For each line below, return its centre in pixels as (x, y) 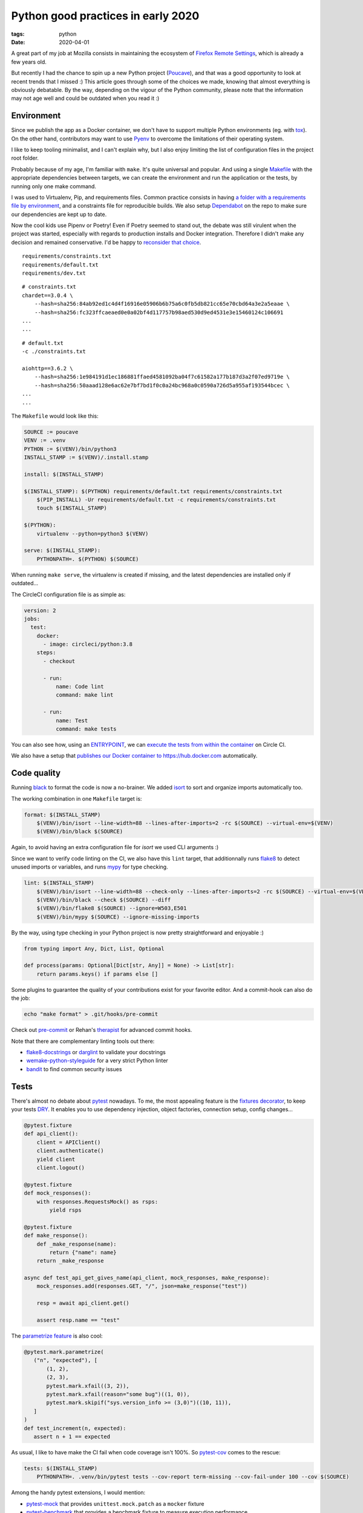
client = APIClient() (69, 1142)
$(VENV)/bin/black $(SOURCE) (80, 832)
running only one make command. (54, 186)
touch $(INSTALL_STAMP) (72, 508)
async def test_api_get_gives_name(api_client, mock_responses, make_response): (147, 1278)
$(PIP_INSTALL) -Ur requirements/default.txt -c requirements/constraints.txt (156, 500)
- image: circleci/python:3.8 (88, 644)
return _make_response (70, 1261)
